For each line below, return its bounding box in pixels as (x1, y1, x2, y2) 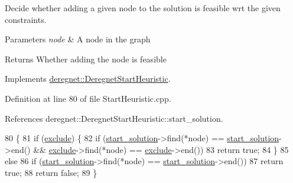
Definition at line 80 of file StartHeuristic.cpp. (5, 92, 171, 104)
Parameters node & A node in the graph (5, 33, 151, 45)
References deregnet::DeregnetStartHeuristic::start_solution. (5, 112, 223, 124)
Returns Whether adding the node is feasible (5, 52, 167, 65)
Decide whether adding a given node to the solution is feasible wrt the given (5, 2, 281, 14)
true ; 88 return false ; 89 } (5, 166, 97, 178)
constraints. (5, 13, 47, 25)
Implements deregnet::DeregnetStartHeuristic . (5, 72, 171, 85)
